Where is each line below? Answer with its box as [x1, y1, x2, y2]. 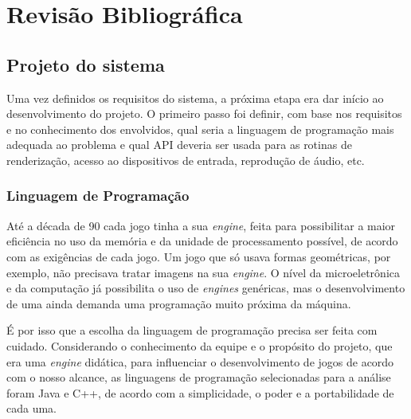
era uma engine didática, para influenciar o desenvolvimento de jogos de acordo [6, 353, 394, 370]
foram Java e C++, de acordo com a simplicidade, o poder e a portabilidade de [6, 384, 394, 401]
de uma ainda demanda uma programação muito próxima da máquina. [6, 295, 351, 311]
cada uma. [6, 400, 57, 417]
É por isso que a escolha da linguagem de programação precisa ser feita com [6, 322, 378, 339]
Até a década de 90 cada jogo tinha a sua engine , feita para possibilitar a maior [6, 217, 396, 233]
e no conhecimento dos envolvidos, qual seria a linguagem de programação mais [6, 120, 394, 137]
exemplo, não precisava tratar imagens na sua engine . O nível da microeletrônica [6, 264, 400, 280]
